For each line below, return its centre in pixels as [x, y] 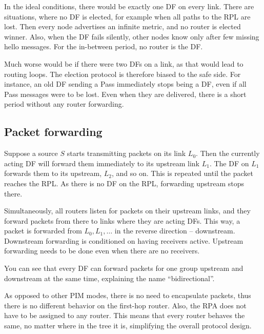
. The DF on [229, 163]
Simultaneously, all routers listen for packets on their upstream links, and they [127, 211]
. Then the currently [228, 153]
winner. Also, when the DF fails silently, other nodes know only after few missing [132, 36]
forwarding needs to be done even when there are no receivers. [102, 251]
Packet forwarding [53, 132]
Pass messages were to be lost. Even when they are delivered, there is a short [125, 94]
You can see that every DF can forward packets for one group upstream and [124, 268]
